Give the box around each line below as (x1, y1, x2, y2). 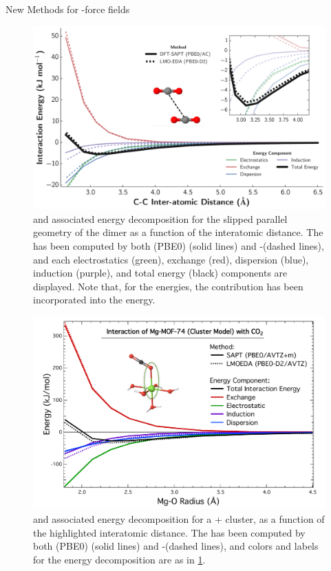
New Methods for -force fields (6, 2, 130, 16)
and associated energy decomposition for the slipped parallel (33, 211, 288, 226)
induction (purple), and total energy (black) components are (33, 266, 288, 280)
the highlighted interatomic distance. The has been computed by (33, 525, 306, 539)
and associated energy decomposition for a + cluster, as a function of (33, 511, 325, 526)
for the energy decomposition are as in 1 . (33, 552, 206, 566)
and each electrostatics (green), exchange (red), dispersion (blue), (33, 252, 309, 266)
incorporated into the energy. (33, 292, 156, 307)
